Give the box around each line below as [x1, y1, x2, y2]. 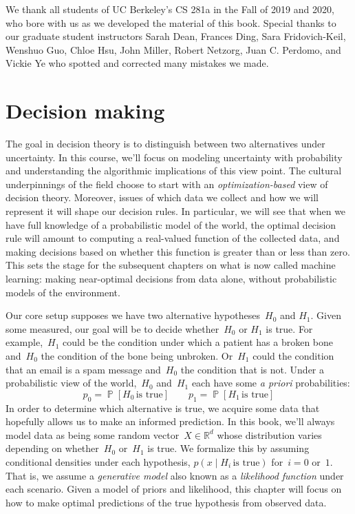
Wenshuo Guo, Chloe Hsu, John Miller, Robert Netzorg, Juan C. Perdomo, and [6, 42, 341, 56]
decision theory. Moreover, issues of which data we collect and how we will [6, 190, 319, 205]
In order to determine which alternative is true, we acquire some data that [6, 400, 320, 415]
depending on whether [6, 441, 99, 455]
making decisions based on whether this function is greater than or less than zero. [6, 244, 350, 258]
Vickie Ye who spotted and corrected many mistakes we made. [6, 56, 269, 70]
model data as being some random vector [6, 427, 180, 442]
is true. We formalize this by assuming [147, 441, 310, 455]
